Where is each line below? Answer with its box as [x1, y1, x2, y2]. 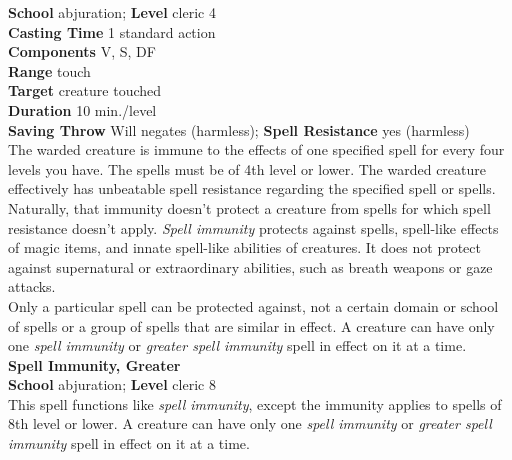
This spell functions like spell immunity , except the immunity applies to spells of [8, 393, 502, 414]
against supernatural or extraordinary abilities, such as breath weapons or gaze [8, 256, 493, 277]
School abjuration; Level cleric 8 [8, 374, 216, 395]
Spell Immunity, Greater [8, 354, 181, 375]
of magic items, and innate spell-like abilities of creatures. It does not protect [8, 237, 481, 258]
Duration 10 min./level [8, 99, 157, 120]
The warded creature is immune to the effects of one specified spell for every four [8, 139, 505, 160]
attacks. [8, 276, 56, 297]
